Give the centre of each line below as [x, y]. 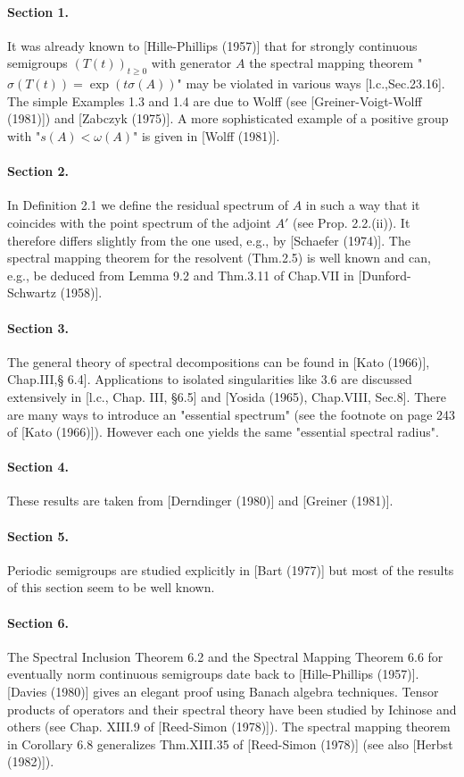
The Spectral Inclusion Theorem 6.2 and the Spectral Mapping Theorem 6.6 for [225, 656]
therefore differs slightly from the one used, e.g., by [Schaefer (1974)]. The [209, 240]
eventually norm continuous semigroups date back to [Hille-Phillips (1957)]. [213, 674]
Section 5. [38, 535]
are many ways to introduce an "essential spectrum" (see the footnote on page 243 [232, 414]
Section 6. [38, 622]
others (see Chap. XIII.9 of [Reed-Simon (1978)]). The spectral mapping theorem [229, 727]
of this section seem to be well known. [111, 587]
